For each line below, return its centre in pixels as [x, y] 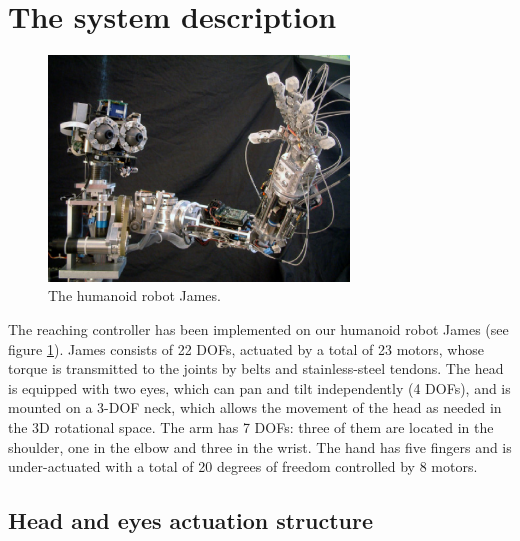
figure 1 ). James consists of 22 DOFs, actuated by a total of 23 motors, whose [246, 348]
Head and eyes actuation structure [191, 520]
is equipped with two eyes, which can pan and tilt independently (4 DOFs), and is [259, 387]
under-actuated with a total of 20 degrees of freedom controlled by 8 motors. [243, 466]
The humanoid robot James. [134, 295]
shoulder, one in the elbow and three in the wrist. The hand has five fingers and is [260, 446]
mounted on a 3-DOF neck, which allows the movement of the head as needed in [255, 407]
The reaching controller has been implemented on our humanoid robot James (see [258, 329]
